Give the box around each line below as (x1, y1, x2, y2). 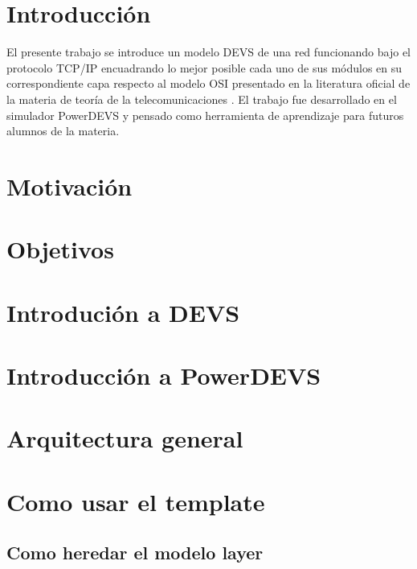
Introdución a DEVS (6, 295, 240, 328)
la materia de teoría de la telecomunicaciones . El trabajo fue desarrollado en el (6, 90, 397, 107)
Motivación (6, 169, 133, 202)
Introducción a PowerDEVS (6, 359, 321, 391)
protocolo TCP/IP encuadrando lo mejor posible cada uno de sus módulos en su (6, 59, 403, 76)
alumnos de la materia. (6, 122, 120, 139)
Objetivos (6, 233, 114, 266)
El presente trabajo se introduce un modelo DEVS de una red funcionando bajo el (6, 43, 411, 60)
